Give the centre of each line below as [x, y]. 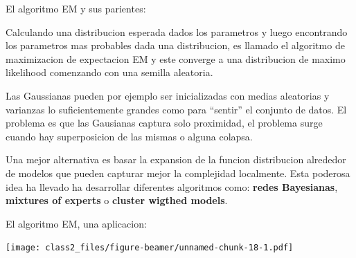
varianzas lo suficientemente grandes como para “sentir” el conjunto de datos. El [176, 109]
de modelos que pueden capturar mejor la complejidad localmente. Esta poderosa [178, 173]
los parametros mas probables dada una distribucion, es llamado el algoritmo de [175, 45]
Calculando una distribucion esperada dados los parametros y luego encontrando [177, 31]
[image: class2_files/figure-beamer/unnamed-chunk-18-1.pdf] [150, 248]
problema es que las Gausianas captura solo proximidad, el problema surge [164, 123]
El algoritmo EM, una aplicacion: [76, 223]
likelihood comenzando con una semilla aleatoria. [109, 72]
